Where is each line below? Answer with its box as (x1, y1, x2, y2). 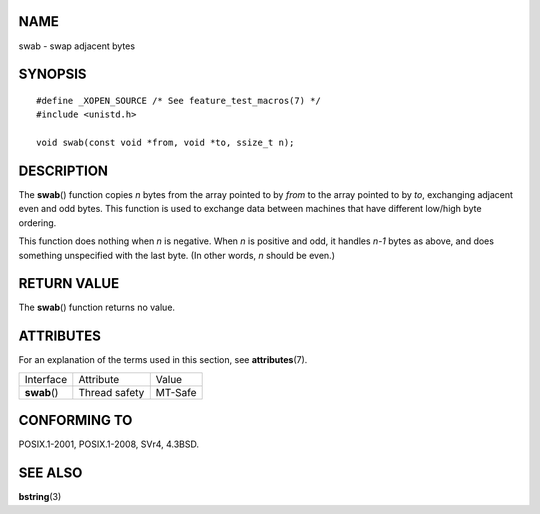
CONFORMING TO (18, 412, 133, 429)
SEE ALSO (18, 465, 83, 482)
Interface (24, 372, 68, 386)
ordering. (18, 216, 57, 229)
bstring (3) (18, 491, 62, 503)
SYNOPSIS (18, 66, 87, 83)
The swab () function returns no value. (18, 301, 175, 314)
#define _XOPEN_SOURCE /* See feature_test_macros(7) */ (36, 95, 322, 106)
